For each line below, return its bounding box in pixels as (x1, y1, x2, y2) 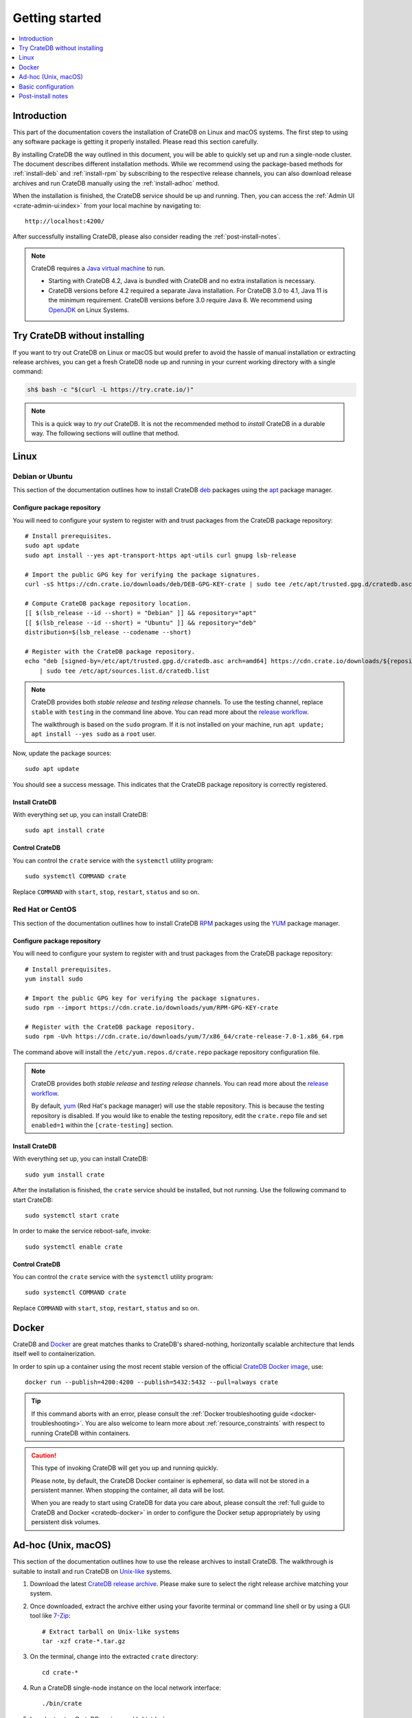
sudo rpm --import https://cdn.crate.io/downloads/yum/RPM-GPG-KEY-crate (25, 1004, 279, 1012)
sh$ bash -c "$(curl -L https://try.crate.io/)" (27, 386, 194, 394)
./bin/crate (42, 1699, 82, 1708)
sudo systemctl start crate (25, 1212, 119, 1219)
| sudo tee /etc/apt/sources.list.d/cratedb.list (38, 667, 209, 675)
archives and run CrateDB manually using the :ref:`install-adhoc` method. (12, 179, 220, 187)
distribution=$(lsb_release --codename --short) (25, 628, 192, 636)
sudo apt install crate (25, 827, 105, 834)
